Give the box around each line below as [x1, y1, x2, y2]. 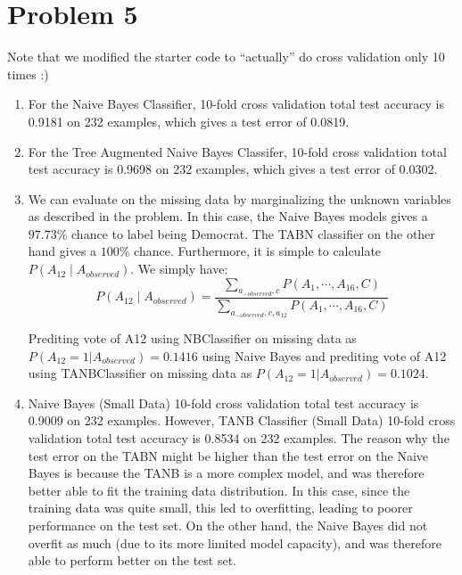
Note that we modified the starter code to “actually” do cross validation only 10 [7, 47, 445, 66]
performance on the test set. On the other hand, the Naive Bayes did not [28, 516, 428, 535]
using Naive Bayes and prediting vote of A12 [202, 346, 447, 365]
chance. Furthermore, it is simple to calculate [134, 242, 382, 260]
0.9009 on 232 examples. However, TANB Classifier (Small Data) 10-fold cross [28, 411, 456, 430]
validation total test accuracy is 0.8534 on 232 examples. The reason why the [28, 429, 450, 448]
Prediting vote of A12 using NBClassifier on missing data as [28, 329, 357, 348]
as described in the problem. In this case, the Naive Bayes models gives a [28, 207, 428, 226]
